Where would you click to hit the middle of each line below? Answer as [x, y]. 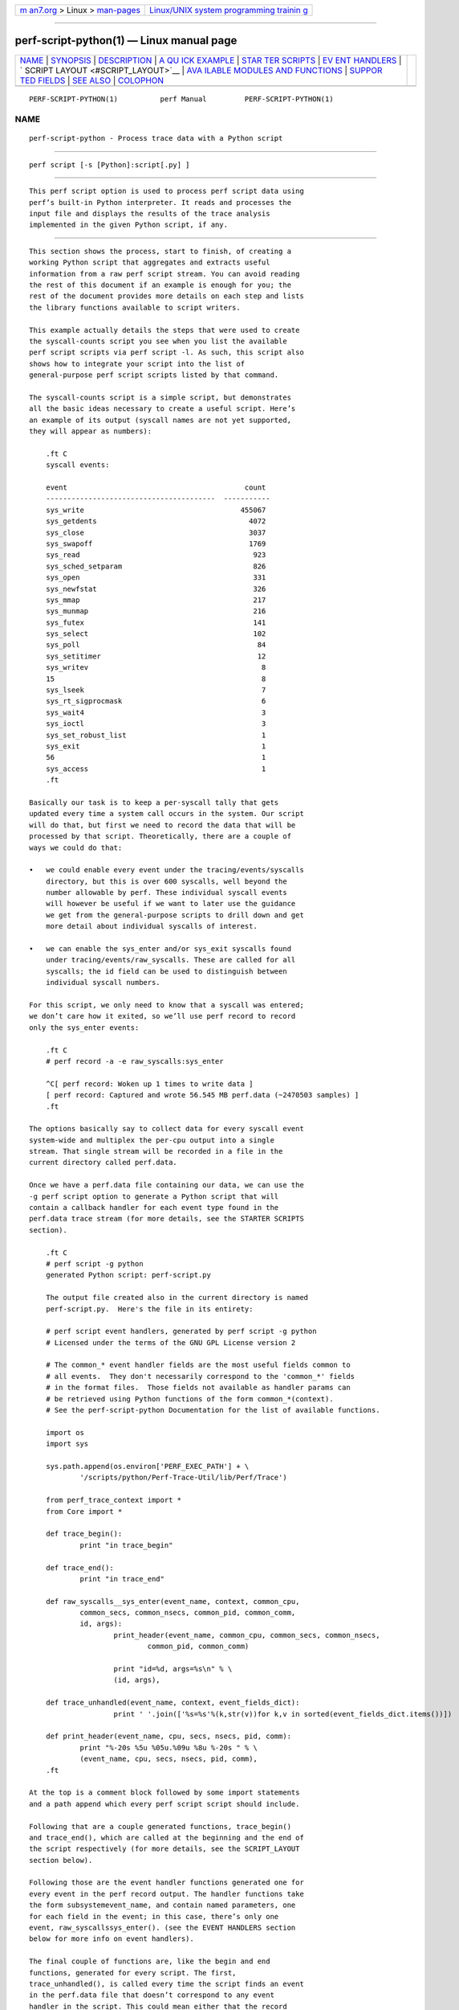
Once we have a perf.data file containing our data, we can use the [167, 1185]
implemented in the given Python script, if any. [129, 225]
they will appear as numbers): [91, 431]
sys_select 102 [156, 634]
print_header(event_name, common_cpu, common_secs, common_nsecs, [247, 1635]
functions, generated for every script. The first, [133, 1973]
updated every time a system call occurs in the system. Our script [167, 814]
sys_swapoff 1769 [156, 544]
